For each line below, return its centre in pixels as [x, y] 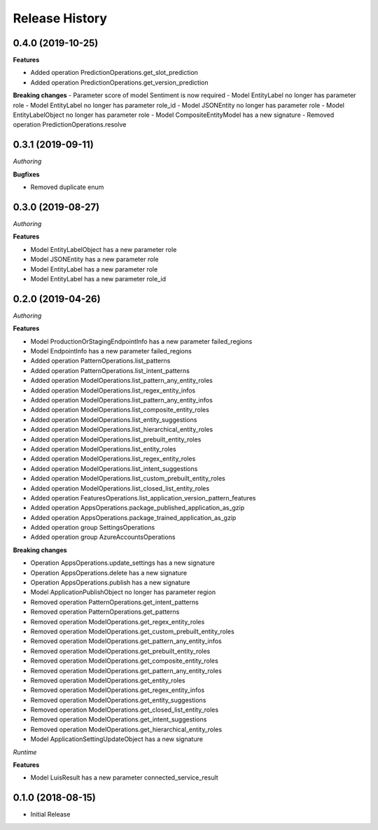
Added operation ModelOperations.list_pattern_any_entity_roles [121, 381]
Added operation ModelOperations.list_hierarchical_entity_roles [122, 430]
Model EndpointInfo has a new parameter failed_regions [111, 351]
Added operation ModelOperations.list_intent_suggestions [114, 468]
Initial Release [50, 815]
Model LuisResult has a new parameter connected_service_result [124, 778]
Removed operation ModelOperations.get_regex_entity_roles [118, 621]
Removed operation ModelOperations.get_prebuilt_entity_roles [120, 651]
